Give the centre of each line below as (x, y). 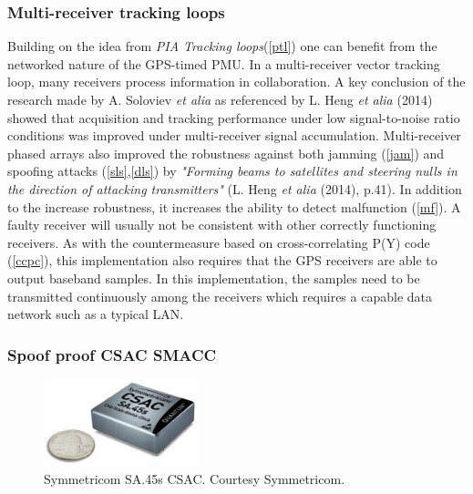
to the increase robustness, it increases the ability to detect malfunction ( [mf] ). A (234, 206)
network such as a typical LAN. (96, 314)
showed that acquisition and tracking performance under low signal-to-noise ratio (234, 117)
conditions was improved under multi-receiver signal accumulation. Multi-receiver (234, 135)
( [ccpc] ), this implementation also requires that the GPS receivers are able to (222, 260)
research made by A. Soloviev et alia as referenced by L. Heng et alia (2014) (220, 99)
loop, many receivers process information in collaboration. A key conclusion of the (236, 82)
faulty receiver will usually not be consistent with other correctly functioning (222, 225)
